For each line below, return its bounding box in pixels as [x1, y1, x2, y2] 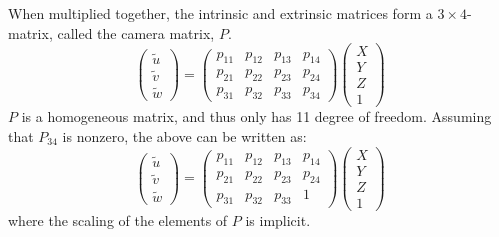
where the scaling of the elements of [8, 209, 228, 230]
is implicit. [245, 209, 311, 230]
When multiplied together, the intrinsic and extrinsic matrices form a [8, 3, 433, 23]
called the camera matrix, [57, 22, 215, 43]
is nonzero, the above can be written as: [62, 125, 307, 146]
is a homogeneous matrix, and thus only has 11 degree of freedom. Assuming [21, 106, 492, 127]
